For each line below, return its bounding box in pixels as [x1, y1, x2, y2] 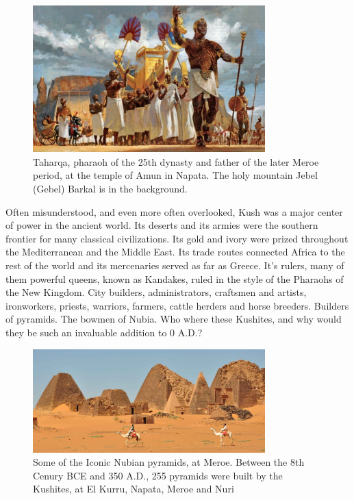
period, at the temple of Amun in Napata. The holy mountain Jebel [33, 168, 318, 182]
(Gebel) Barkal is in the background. [33, 182, 188, 196]
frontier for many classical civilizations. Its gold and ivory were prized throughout [5, 231, 349, 245]
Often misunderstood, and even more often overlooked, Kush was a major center [5, 204, 343, 218]
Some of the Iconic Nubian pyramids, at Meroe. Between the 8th [33, 455, 305, 469]
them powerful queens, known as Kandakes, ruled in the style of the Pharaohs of [5, 271, 344, 286]
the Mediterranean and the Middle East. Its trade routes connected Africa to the [5, 245, 345, 259]
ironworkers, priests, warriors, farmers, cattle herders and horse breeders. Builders [5, 298, 349, 312]
